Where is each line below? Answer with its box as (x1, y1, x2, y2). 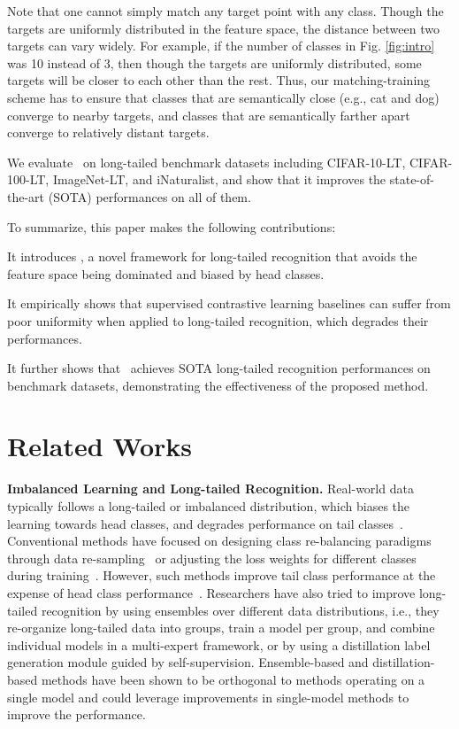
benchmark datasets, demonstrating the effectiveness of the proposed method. (7, 376, 429, 394)
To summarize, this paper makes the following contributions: (7, 217, 336, 236)
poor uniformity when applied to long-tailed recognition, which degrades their (7, 311, 429, 330)
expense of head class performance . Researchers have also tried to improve (7, 583, 416, 601)
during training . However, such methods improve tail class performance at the (7, 566, 436, 585)
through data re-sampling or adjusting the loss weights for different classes (7, 548, 417, 567)
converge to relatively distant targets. (7, 123, 210, 142)
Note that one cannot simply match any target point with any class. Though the (7, 2, 444, 19)
